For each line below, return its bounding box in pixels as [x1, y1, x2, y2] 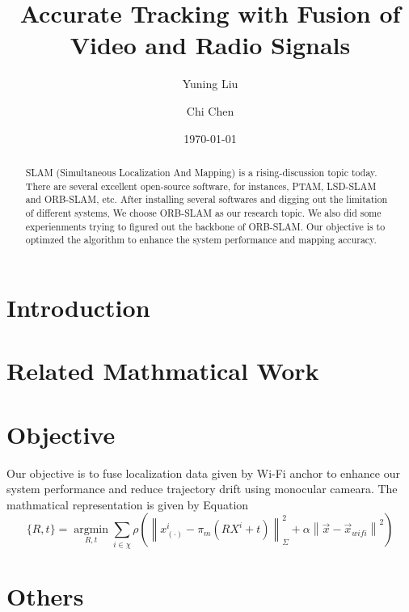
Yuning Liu [182, 75, 238, 92]
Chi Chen [186, 102, 234, 119]
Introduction [6, 290, 150, 323]
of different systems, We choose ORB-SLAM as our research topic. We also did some [25, 205, 382, 219]
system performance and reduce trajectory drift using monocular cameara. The [6, 480, 398, 497]
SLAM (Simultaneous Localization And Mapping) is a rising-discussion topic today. [25, 165, 377, 179]
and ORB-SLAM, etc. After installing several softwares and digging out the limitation [25, 192, 388, 206]
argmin [74, 524, 108, 536]
